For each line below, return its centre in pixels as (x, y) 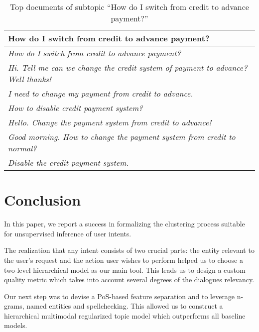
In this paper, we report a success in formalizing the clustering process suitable (125, 224)
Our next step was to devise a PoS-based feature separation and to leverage (120, 296)
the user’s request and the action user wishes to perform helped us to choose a (124, 260)
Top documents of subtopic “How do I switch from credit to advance (129, 7)
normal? (22, 148)
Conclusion (43, 200)
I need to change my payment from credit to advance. (101, 93)
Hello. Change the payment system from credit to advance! (110, 122)
